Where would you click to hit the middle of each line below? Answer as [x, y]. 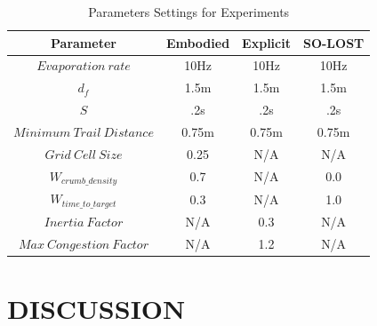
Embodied [198, 42]
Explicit [266, 42]
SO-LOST [333, 42]
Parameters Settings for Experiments [189, 12]
